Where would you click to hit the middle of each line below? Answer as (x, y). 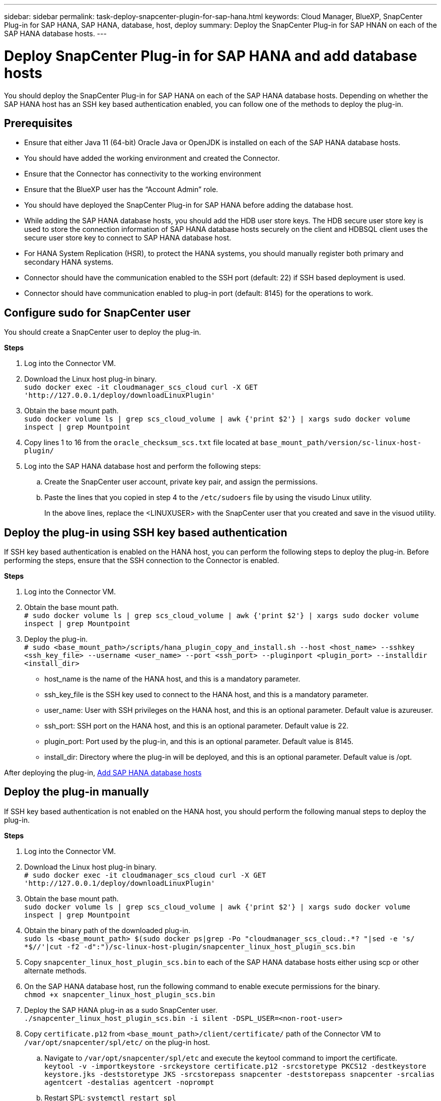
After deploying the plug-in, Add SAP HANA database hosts (103, 773)
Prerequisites (38, 123)
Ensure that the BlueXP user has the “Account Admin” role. (121, 190)
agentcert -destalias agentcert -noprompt (129, 1082)
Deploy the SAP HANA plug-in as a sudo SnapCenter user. (121, 1010)
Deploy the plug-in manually (77, 792)
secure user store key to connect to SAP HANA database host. (128, 238)
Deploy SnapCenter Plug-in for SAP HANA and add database (211, 56)
